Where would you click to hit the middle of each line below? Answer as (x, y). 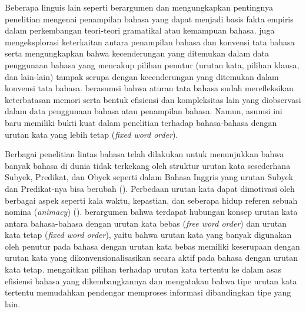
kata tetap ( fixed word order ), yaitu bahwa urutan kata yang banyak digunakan (148, 235)
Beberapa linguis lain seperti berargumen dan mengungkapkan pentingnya (139, 7)
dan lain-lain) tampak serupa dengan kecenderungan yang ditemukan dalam (142, 76)
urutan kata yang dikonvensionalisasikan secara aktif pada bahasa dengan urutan (151, 258)
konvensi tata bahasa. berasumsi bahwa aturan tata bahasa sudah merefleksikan (149, 88)
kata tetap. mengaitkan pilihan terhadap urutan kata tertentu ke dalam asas (143, 269)
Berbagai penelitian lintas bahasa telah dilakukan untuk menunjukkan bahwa (144, 154)
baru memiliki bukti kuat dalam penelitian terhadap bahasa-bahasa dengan (141, 122)
